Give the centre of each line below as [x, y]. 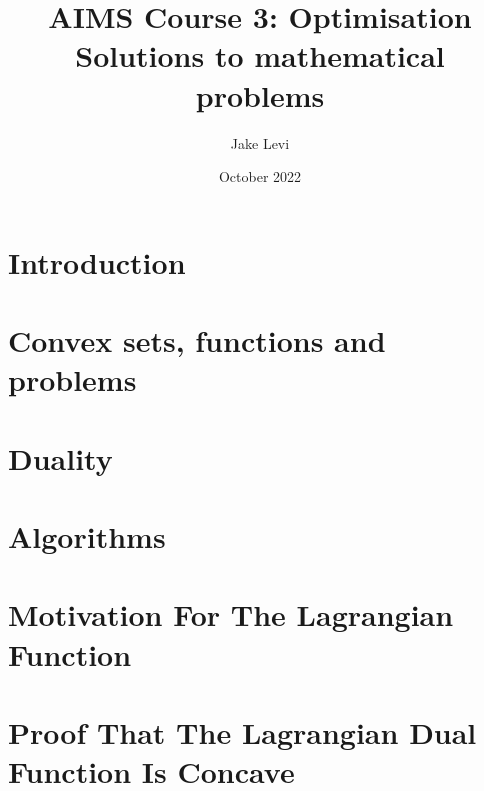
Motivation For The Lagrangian [231, 614]
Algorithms [87, 536]
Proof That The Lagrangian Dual [242, 731]
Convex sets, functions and [197, 340]
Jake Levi [260, 142]
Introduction [97, 261]
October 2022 [260, 176]
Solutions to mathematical [260, 55]
